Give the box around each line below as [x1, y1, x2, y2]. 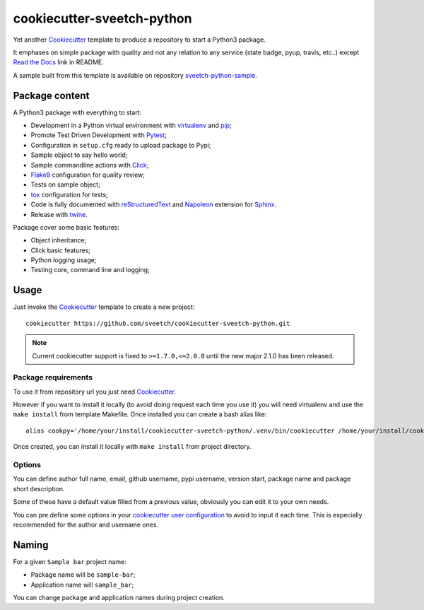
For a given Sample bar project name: [13, 557, 126, 565]
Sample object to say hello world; [30, 151, 128, 159]
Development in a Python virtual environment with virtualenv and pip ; [30, 121, 232, 130]
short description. [13, 484, 65, 493]
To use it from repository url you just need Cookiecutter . [13, 387, 176, 396]
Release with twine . [30, 210, 88, 218]
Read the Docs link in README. [13, 58, 104, 66]
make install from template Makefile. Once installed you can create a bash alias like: [13, 410, 267, 418]
